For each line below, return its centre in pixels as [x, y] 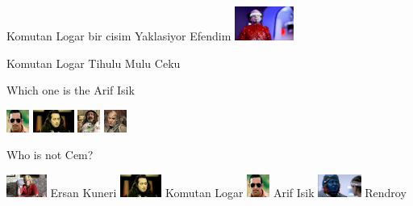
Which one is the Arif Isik [71, 90]
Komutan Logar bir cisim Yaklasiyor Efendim [119, 36]
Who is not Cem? [50, 155]
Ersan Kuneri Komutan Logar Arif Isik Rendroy [228, 192]
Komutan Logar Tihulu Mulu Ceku [94, 63]
